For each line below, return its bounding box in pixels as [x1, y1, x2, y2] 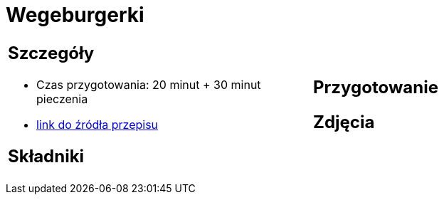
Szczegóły [8, 42, 95, 63]
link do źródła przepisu [36, 117, 159, 132]
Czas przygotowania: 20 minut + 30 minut [36, 77, 261, 92]
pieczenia [36, 91, 88, 106]
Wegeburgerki [6, 3, 144, 27]
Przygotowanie [313, 76, 438, 98]
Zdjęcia [313, 111, 375, 132]
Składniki [8, 145, 85, 167]
